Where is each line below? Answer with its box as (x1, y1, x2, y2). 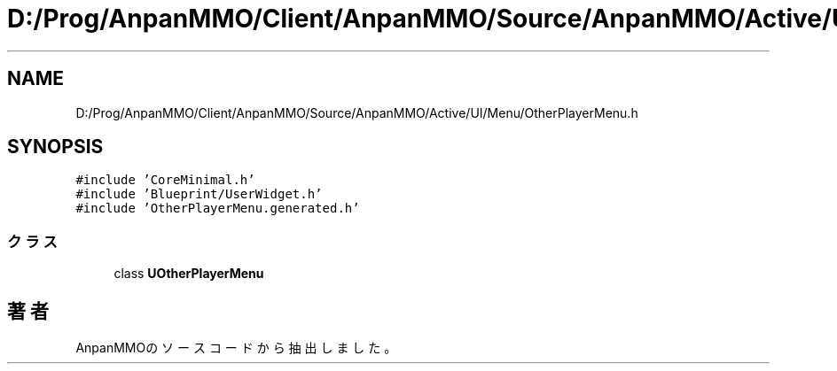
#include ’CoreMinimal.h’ (75, 173, 255, 188)
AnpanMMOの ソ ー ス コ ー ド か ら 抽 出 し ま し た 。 (75, 340, 397, 356)
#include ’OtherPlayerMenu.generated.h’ (75, 201, 360, 216)
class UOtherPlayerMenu (113, 266, 264, 282)
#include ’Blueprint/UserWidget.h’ (75, 187, 323, 202)
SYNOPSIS (7, 135, 104, 158)
